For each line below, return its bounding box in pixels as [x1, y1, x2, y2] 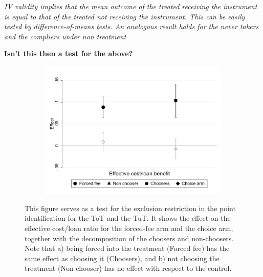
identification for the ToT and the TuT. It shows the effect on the [25, 213, 231, 223]
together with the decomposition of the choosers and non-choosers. [25, 233, 234, 243]
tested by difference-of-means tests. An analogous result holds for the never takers [4, 21, 259, 32]
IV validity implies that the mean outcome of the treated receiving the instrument [4, 1, 257, 11]
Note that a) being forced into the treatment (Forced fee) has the [25, 243, 230, 253]
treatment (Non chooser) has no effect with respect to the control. [25, 263, 232, 273]
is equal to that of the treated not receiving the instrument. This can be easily [4, 11, 245, 21]
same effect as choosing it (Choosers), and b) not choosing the [25, 252, 220, 263]
